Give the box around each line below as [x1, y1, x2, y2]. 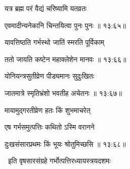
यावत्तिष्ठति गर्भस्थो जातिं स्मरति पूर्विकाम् [5, 37, 104, 47]
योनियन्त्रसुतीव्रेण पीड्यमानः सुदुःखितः [5, 71, 94, 81]
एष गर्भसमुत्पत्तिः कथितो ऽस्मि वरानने [5, 122, 95, 132]
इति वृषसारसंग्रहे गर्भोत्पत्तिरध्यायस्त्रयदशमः [8, 155, 111, 166]
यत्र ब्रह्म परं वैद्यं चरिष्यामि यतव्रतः [5, 3, 87, 13]
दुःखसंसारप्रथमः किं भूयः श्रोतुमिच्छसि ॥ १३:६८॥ [5, 138, 126, 149]
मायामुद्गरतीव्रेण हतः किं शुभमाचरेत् [5, 104, 91, 115]
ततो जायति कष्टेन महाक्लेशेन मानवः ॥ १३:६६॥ [5, 53, 126, 64]
